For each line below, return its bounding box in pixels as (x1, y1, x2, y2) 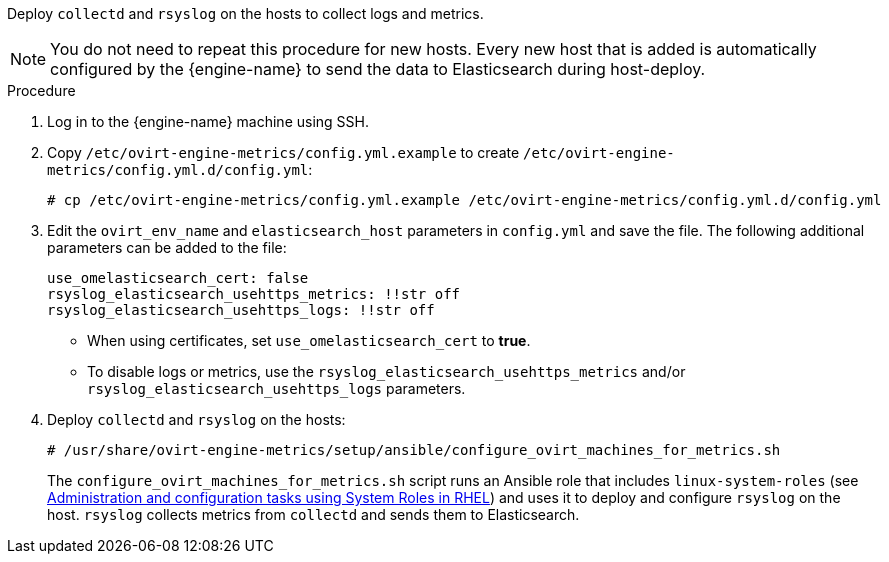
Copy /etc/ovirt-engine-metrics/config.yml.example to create (47, 144, 520, 161)
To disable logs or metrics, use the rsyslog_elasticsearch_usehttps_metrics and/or (87, 363, 686, 380)
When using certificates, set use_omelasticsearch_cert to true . (87, 332, 531, 349)
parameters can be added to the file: (47, 239, 287, 256)
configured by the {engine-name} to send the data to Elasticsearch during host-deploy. (50, 59, 706, 79)
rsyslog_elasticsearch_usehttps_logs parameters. (87, 380, 466, 397)
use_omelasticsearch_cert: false (47, 270, 309, 286)
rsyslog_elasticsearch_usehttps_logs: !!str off (47, 302, 435, 318)
